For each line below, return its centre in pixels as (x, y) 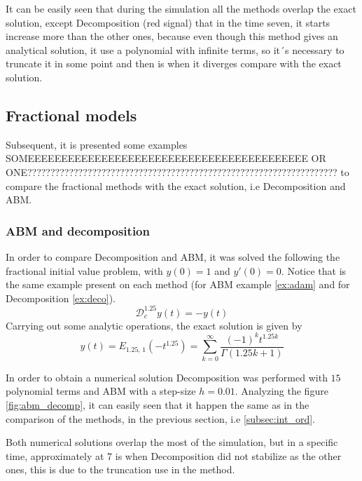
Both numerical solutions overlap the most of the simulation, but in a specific (172, 442)
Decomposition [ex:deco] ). (61, 298)
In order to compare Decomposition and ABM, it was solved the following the (173, 256)
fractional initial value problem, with (84, 270)
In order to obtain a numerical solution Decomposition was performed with (167, 377)
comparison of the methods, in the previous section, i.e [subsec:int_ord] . (161, 418)
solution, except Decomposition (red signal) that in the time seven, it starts (168, 22)
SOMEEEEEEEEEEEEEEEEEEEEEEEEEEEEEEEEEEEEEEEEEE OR (166, 158)
